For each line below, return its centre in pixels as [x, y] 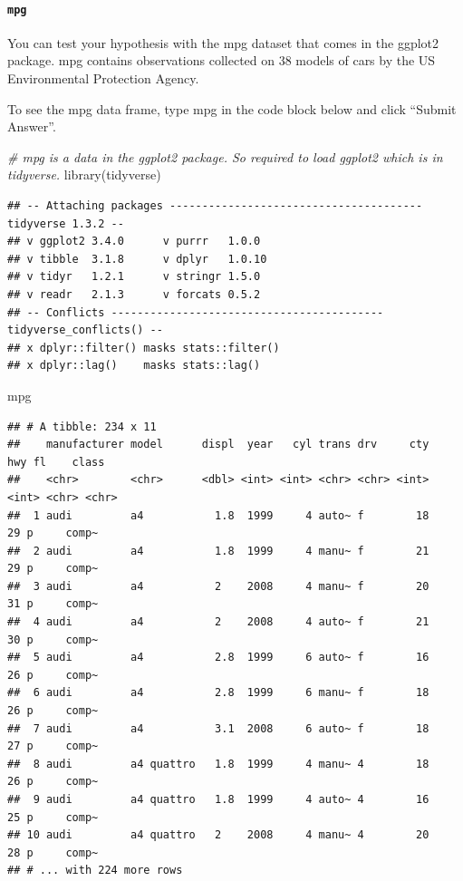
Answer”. [32, 126]
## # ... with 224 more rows [95, 871]
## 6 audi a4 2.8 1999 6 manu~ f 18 [218, 693]
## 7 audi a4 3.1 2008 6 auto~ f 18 [218, 728]
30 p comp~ [53, 639]
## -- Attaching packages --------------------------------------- [215, 206]
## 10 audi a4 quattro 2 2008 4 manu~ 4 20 [218, 835]
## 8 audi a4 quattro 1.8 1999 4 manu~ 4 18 [218, 764]
